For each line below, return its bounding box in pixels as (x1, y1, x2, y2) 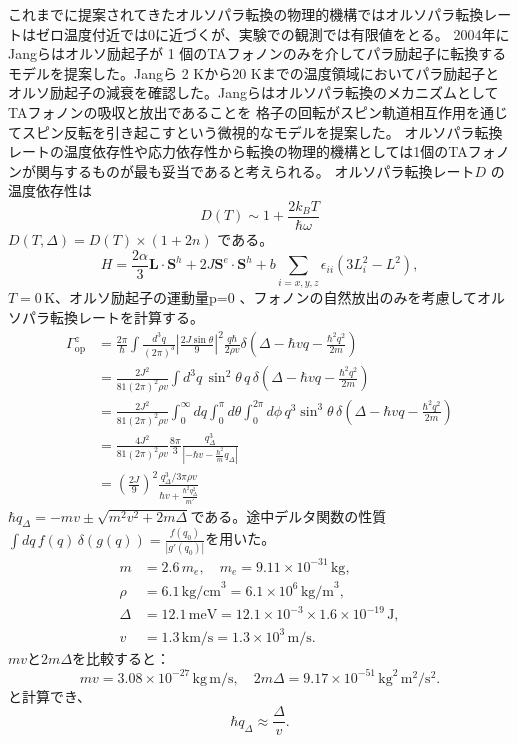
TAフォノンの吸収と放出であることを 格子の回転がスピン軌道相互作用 (8, 101, 466, 122)
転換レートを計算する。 (49, 306, 204, 327)
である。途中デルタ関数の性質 (190, 505, 387, 526)
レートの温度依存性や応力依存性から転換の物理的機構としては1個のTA (8, 141, 468, 162)
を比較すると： (72, 647, 171, 668)
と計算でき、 (8, 685, 92, 706)
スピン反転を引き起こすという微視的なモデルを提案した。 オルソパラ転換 (21, 121, 503, 142)
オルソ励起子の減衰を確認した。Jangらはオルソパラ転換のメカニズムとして (8, 82, 499, 103)
